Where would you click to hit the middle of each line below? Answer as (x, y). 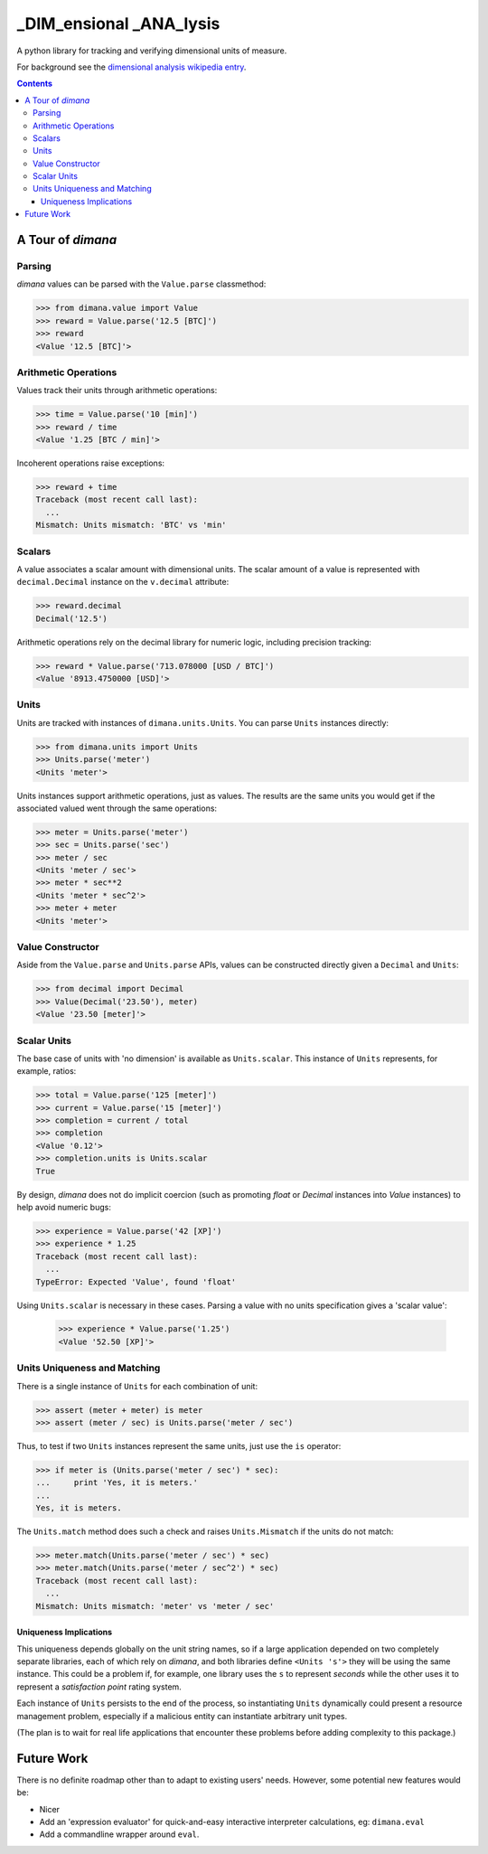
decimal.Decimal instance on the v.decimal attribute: (123, 582)
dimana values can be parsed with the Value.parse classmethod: (141, 284)
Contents (35, 84)
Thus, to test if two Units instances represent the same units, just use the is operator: (179, 1445)
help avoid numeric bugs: (64, 1207)
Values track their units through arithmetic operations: (117, 391)
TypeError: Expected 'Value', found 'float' (136, 1282)
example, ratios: (47, 1071)
